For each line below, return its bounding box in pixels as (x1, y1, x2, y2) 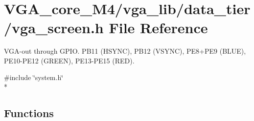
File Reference (109, 18, 208, 38)
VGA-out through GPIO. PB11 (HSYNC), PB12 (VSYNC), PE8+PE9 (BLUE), (4, 46, 246, 56)
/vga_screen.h (4, 18, 104, 38)
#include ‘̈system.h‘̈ (4, 72, 64, 82)
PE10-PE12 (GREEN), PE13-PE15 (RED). (4, 55, 135, 65)
